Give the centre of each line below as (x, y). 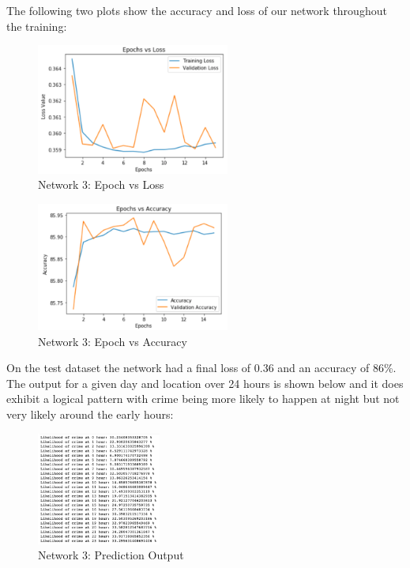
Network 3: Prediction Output (111, 555)
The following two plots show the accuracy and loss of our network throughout (197, 10)
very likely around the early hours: (90, 414)
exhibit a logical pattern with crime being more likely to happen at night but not (203, 399)
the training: (37, 26)
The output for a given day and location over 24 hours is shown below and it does (205, 383)
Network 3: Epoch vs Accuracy (113, 341)
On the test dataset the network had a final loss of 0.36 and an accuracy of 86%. (201, 368)
